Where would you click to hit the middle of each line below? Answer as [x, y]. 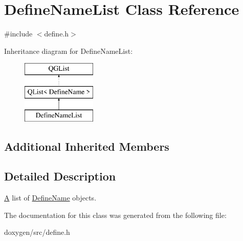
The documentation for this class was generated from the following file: [115, 215]
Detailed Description [60, 176]
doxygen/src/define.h [37, 232]
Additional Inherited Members [87, 146]
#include [18, 34]
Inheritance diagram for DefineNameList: [69, 51]
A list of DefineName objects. [50, 198]
